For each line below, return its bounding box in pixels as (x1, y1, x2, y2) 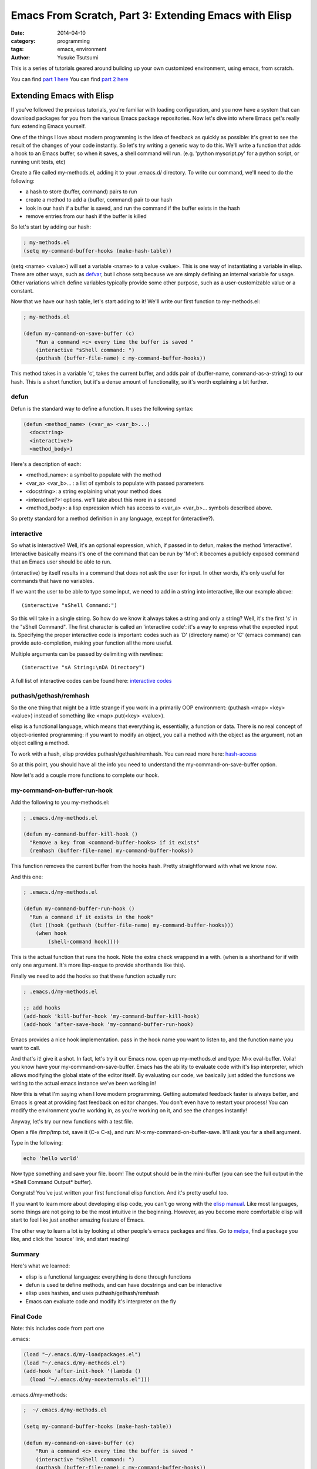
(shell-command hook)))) (48, 938, 120, 945)
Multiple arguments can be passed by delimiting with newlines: (11, 650, 163, 658)
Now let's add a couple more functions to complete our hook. (11, 772, 160, 779)
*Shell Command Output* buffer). (11, 1178, 93, 1185)
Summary (11, 1250, 40, 1258)
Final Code (11, 1312, 42, 1320)
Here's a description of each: (11, 461, 82, 467)
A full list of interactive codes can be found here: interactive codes (11, 677, 172, 684)
